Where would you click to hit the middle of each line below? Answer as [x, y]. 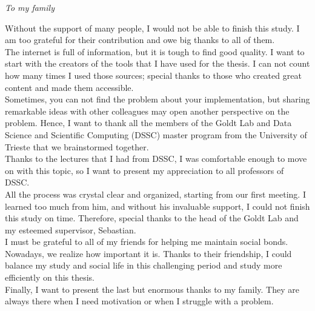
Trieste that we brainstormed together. [77, 146]
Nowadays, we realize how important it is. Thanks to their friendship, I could [148, 253]
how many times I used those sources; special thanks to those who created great [153, 75]
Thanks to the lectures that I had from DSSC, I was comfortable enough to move [156, 159]
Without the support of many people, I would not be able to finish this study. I [152, 28]
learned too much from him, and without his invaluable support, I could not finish [157, 206]
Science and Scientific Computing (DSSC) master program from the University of [156, 134]
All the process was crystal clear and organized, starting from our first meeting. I [155, 194]
